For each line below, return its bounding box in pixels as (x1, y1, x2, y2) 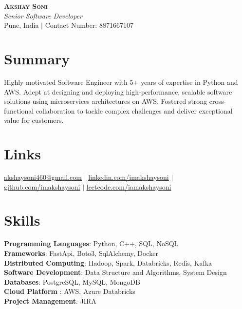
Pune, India (4, 20, 39, 30)
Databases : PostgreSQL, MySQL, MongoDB (4, 276, 140, 287)
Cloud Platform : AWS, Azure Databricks (4, 286, 135, 296)
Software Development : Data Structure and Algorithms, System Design (4, 267, 227, 277)
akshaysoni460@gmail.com (4, 172, 82, 182)
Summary (4, 48, 70, 68)
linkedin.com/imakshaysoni (88, 172, 169, 182)
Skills (4, 210, 40, 230)
